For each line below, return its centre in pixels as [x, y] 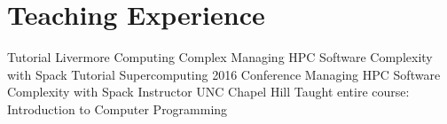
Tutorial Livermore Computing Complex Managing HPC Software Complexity [220, 57]
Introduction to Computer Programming [118, 108]
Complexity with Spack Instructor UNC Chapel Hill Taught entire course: [208, 92]
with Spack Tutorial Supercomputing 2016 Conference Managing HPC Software [224, 74]
